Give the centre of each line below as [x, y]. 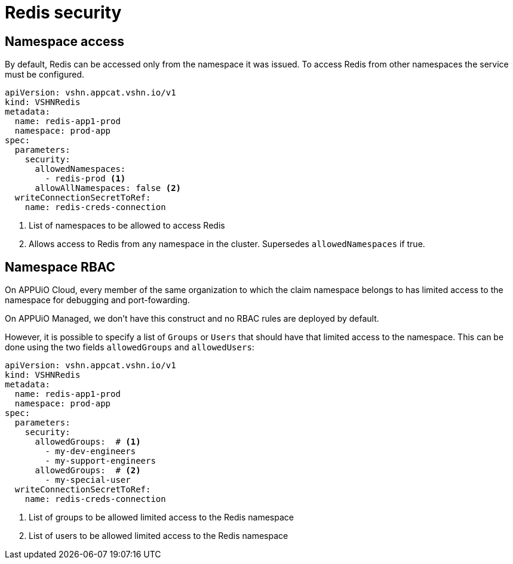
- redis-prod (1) [85, 179]
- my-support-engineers [100, 461]
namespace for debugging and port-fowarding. [97, 300]
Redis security [63, 13]
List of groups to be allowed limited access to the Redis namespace [161, 517]
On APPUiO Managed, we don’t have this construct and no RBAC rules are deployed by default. [192, 319]
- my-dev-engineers [90, 451]
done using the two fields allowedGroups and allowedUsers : [130, 347]
